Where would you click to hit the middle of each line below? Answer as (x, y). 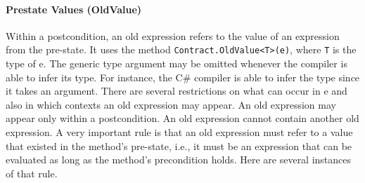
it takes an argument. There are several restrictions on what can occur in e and (177, 91)
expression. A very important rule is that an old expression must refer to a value (179, 132)
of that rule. (32, 173)
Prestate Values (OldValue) (74, 9)
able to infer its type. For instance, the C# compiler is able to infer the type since (183, 77)
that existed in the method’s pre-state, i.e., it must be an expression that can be (179, 145)
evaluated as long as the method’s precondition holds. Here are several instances (179, 160)
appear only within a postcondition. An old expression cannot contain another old (182, 118)
